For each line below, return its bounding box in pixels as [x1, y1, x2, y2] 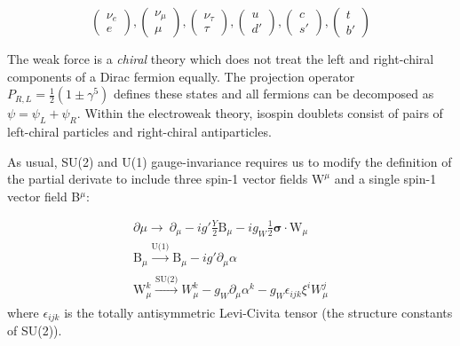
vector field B [7, 186, 81, 205]
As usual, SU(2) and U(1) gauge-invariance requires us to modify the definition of [7, 152, 452, 170]
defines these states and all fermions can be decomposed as [114, 84, 434, 103]
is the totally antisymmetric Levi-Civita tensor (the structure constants [64, 303, 453, 321]
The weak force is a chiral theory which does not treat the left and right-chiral [7, 50, 434, 67]
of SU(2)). [7, 321, 62, 340]
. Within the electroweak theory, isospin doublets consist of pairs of [76, 104, 443, 122]
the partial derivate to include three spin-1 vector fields [7, 169, 308, 188]
